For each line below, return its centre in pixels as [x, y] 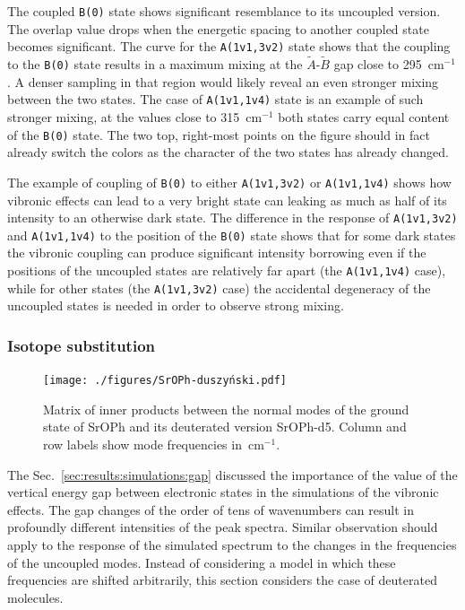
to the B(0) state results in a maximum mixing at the [155, 64]
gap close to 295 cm [389, 64]
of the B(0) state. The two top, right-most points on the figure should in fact [219, 134]
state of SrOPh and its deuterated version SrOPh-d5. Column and [225, 427]
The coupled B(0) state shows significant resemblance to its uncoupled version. [224, 11]
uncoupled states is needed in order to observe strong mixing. [176, 305]
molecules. [35, 597]
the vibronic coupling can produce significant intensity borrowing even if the [217, 253]
